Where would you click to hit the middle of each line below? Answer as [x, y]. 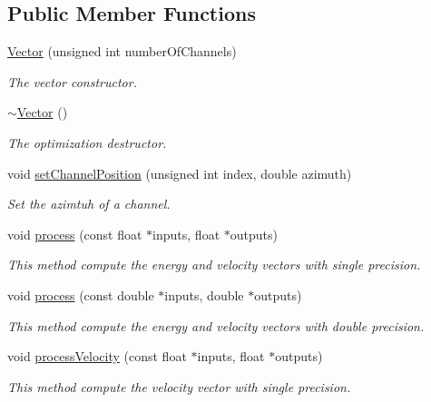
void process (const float [75, 234]
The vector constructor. [72, 81]
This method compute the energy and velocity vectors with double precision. [216, 325]
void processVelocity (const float [97, 356]
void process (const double [81, 294]
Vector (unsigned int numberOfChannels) [122, 51]
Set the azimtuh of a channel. [89, 204]
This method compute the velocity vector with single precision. [179, 386]
